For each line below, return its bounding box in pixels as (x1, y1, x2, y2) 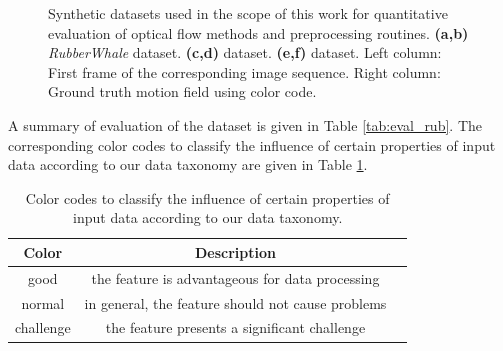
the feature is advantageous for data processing (91, 267, 380, 288)
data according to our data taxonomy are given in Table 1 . (8, 154, 368, 175)
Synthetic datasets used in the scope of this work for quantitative (48, 3, 448, 23)
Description (194, 241, 276, 262)
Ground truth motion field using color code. (48, 81, 317, 102)
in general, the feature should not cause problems (84, 292, 387, 313)
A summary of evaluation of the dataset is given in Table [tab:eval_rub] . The (8, 114, 483, 135)
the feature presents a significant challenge (105, 317, 366, 338)
